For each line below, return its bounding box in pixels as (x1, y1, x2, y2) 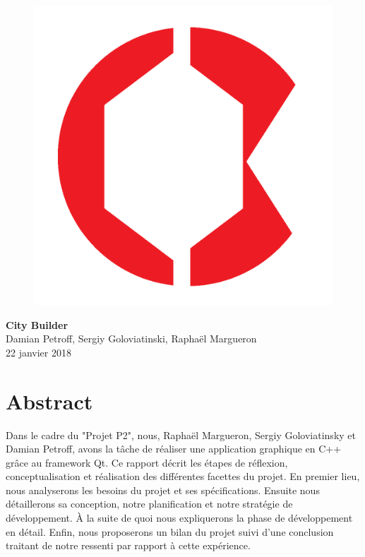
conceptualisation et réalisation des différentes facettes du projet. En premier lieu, (6, 469, 360, 484)
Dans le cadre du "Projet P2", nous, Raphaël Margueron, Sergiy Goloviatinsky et (6, 427, 356, 442)
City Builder (6, 317, 68, 332)
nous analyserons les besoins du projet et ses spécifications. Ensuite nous (6, 482, 320, 497)
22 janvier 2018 (6, 345, 71, 359)
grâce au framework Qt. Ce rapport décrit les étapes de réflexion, (6, 455, 288, 469)
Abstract (6, 386, 93, 415)
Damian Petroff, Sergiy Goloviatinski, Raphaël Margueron (6, 331, 257, 346)
